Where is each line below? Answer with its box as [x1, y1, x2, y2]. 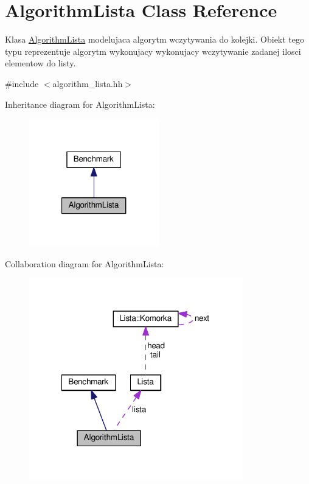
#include [5, 77, 39, 89]
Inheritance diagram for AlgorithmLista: [5, 97, 155, 110]
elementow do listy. [5, 57, 76, 69]
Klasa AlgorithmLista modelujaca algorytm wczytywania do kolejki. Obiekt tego [5, 33, 305, 46]
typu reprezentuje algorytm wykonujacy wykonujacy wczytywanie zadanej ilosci [5, 44, 301, 57]
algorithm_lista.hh [52, 77, 123, 89]
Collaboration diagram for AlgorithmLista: [5, 257, 164, 270]
